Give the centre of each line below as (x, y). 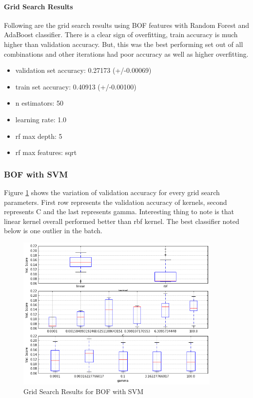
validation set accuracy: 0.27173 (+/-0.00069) (83, 70)
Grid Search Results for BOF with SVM (83, 391)
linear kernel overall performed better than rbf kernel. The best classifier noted (122, 221)
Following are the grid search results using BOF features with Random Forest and (126, 25)
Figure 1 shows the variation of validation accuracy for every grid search (112, 192)
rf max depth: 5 (39, 136)
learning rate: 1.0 (41, 119)
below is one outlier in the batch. (53, 231)
